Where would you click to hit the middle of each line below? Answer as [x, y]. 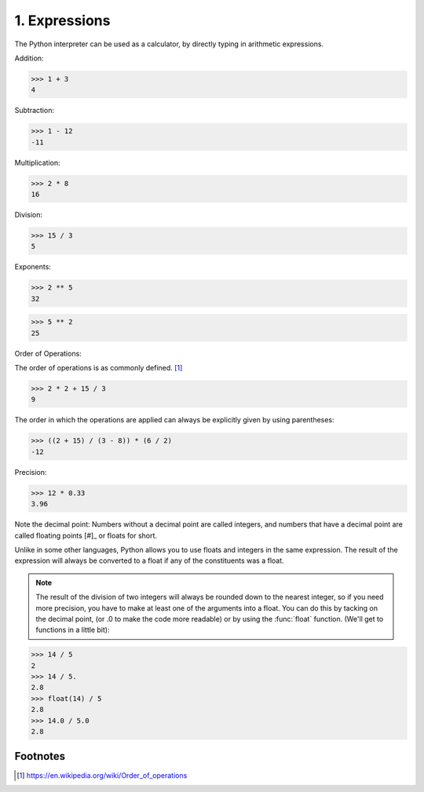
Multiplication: [37, 162]
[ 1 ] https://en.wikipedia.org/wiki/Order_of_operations [102, 775]
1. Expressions [62, 20]
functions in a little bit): [73, 630]
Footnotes [40, 756]
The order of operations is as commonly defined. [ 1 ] [99, 368]
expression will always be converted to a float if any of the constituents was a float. [149, 560]
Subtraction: [35, 111]
